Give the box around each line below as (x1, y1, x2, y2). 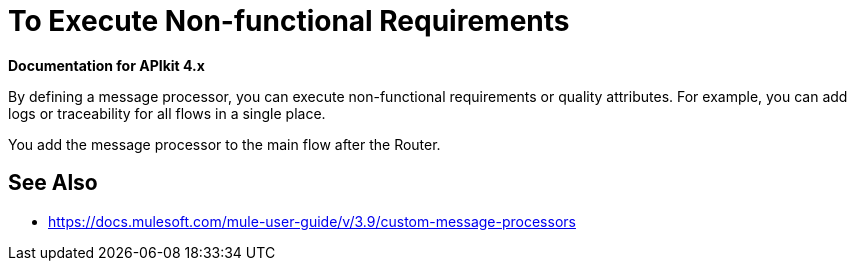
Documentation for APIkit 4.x (8, 56, 205, 74)
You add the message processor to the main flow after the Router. (8, 135, 441, 153)
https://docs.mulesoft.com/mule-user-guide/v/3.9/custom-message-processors (48, 212, 576, 230)
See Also (8, 170, 98, 196)
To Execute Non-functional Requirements (8, 4, 570, 38)
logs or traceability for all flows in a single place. (8, 104, 326, 122)
